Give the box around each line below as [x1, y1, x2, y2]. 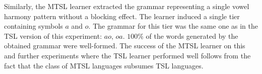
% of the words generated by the [138, 30, 238, 41]
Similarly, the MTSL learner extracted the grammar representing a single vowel [4, 1, 249, 11]
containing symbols [4, 21, 63, 31]
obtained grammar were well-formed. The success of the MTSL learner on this [4, 40, 245, 51]
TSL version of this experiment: [4, 30, 102, 41]
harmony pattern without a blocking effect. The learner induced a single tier [4, 11, 240, 21]
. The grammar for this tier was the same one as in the [88, 21, 258, 31]
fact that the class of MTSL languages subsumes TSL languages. [4, 60, 204, 70]
